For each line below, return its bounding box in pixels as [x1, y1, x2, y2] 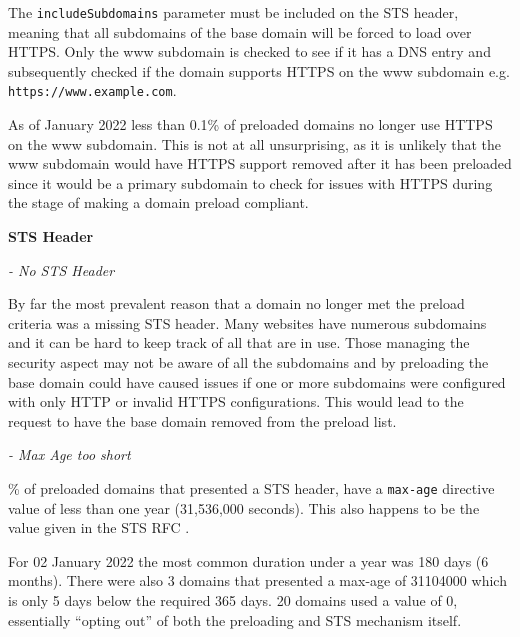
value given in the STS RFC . [8, 517, 190, 538]
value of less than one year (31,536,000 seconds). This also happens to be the [8, 497, 480, 518]
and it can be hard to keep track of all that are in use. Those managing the [8, 332, 470, 353]
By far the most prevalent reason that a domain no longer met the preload [8, 293, 465, 314]
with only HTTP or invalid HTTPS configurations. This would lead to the [8, 391, 464, 412]
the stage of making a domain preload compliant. [8, 192, 309, 213]
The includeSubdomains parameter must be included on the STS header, [8, 2, 459, 22]
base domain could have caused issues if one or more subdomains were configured [8, 371, 506, 392]
